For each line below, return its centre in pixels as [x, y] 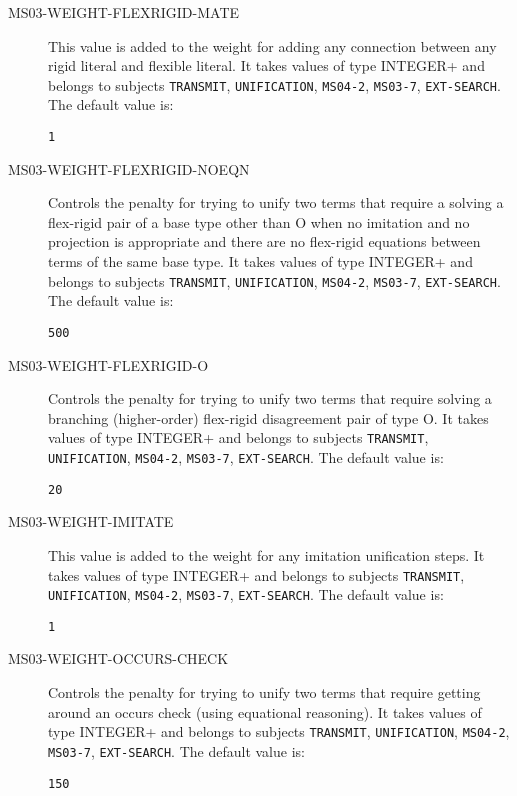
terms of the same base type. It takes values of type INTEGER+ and [260, 261]
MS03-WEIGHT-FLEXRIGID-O [108, 364]
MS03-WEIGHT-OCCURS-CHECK [118, 658]
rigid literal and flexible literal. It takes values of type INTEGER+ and [266, 65]
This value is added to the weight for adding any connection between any [272, 45]
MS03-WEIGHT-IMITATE [91, 521]
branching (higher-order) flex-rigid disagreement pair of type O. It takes [268, 417]
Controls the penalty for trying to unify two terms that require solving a [270, 398]
